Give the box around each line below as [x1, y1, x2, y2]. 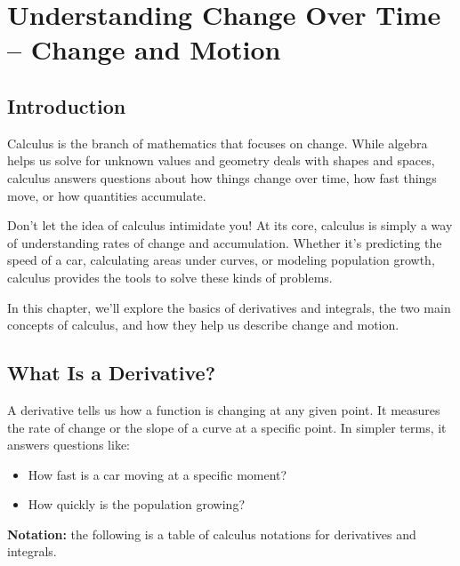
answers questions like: [7, 435, 130, 454]
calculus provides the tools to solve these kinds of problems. [7, 267, 333, 286]
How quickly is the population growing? [28, 495, 245, 514]
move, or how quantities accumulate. [7, 186, 206, 204]
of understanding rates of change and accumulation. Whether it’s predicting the [7, 233, 442, 251]
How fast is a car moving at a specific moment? [28, 465, 287, 483]
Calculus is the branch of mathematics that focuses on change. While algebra [7, 133, 428, 152]
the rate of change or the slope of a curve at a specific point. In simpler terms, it [7, 418, 447, 436]
